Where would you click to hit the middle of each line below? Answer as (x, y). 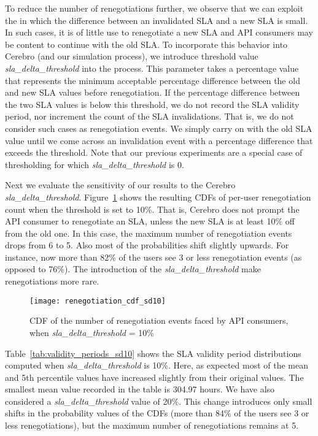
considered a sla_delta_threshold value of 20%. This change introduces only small (159, 401)
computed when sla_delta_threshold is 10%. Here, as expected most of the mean (157, 365)
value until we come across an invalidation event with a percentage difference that (159, 140)
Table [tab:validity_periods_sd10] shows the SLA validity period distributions (153, 353)
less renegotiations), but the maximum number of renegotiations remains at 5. (152, 425)
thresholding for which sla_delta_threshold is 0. (95, 164)
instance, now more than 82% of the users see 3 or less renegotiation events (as (153, 257)
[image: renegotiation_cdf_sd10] (98, 301)
